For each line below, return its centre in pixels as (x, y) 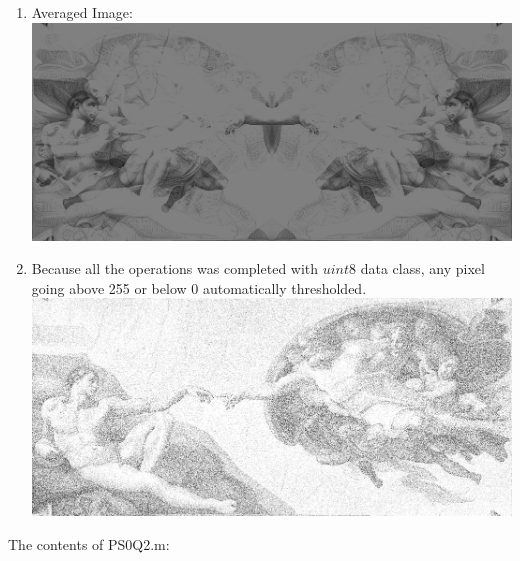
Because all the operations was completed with (175, 268)
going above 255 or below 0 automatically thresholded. (199, 287)
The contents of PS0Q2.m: (89, 544)
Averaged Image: (82, 12)
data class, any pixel (422, 268)
